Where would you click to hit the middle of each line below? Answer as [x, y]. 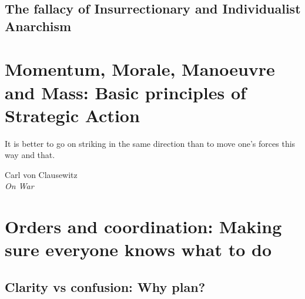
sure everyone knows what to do [138, 249]
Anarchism [38, 26]
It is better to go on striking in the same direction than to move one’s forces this [150, 143]
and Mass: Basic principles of [125, 92]
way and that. [30, 155]
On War [19, 186]
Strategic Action [72, 115]
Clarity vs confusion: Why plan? [105, 287]
